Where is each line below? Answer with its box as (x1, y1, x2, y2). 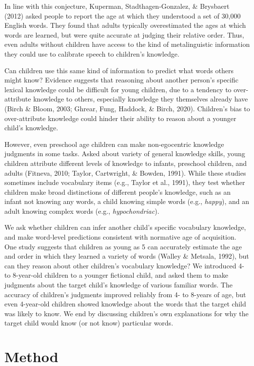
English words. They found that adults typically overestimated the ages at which (4, 20, 246, 30)
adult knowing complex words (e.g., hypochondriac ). (4, 205, 159, 216)
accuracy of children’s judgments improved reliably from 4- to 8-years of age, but (4, 289, 246, 299)
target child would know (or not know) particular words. (4, 318, 174, 328)
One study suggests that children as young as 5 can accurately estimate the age (4, 241, 242, 251)
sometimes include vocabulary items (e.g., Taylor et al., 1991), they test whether (4, 177, 245, 187)
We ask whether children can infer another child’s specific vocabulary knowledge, (4, 222, 246, 232)
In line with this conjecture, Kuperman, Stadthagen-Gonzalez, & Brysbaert (4, 1, 230, 11)
